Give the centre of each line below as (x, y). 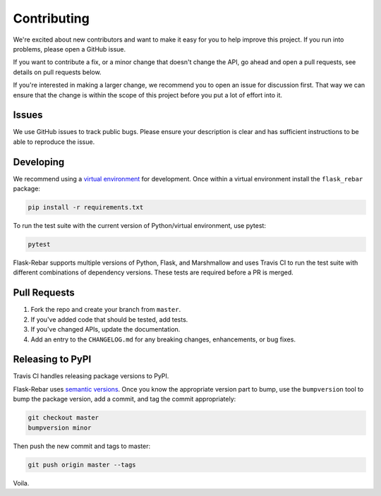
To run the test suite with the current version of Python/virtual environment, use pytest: (139, 226)
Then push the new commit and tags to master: (82, 446)
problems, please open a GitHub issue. (69, 49)
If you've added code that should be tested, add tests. (109, 319)
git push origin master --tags (82, 465)
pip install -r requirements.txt (86, 207)
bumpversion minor (60, 428)
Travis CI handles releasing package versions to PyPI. (91, 376)
